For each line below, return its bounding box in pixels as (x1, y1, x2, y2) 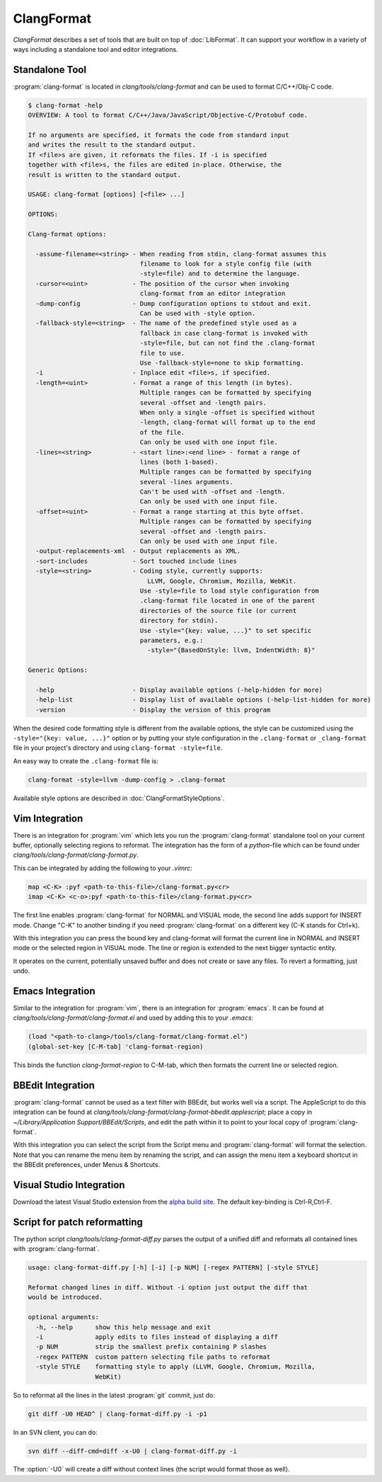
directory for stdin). (139, 617, 219, 625)
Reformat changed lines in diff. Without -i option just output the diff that (28, 1284, 308, 1292)
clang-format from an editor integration (139, 290, 286, 297)
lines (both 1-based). (139, 457, 219, 466)
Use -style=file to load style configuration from (139, 586, 320, 595)
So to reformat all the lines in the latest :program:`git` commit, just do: (13, 1391, 216, 1399)
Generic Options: (28, 666, 88, 674)
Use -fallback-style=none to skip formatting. (139, 358, 304, 367)
